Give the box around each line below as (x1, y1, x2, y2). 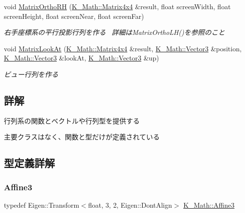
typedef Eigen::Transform (4, 199, 80, 210)
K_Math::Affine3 (183, 199, 235, 210)
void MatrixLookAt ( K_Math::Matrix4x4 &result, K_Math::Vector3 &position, (4, 43, 242, 53)
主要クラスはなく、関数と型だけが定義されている (4, 132, 160, 142)
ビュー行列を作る (4, 69, 58, 79)
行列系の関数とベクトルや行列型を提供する (4, 115, 140, 125)
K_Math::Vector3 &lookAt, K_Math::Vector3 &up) (4, 53, 159, 63)
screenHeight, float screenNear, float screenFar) (4, 11, 144, 21)
